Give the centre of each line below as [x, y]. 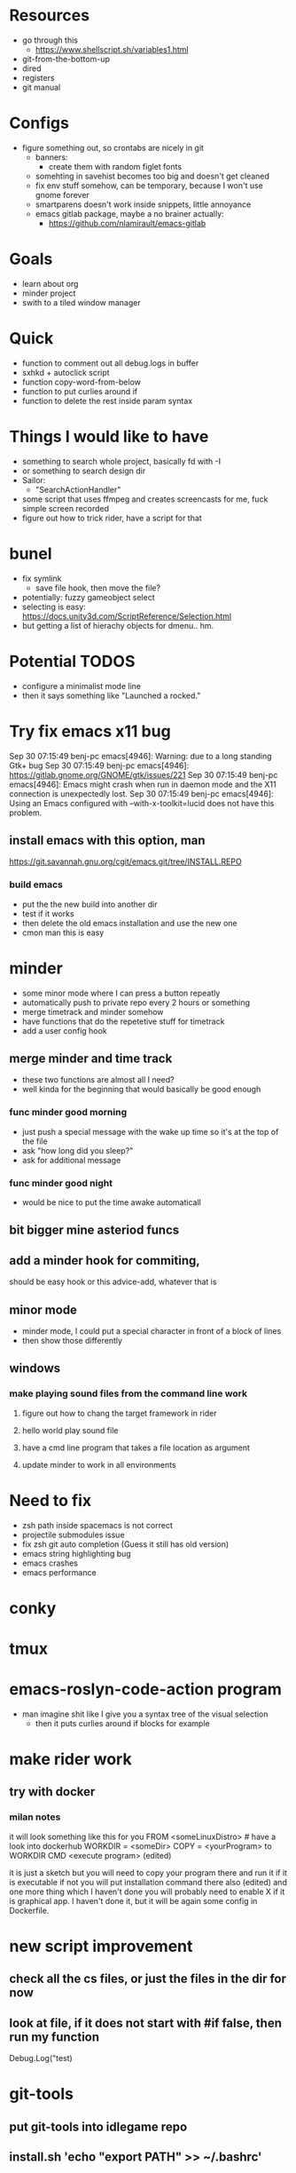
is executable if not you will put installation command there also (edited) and [148, 1882]
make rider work [70, 1760]
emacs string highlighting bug [76, 1553]
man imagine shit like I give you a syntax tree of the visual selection [145, 1714]
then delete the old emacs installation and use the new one [129, 923]
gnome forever [62, 194]
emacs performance [59, 1572]
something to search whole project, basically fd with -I [121, 461]
